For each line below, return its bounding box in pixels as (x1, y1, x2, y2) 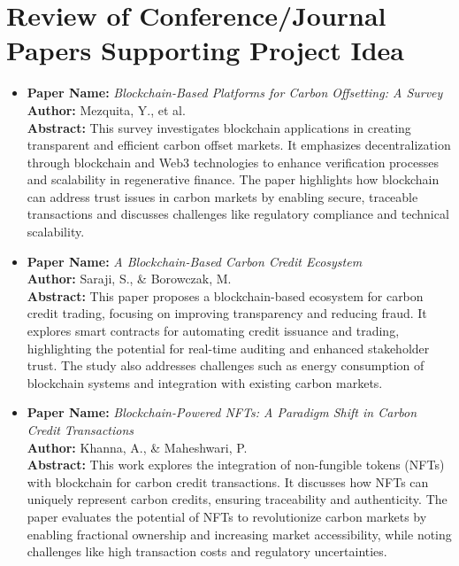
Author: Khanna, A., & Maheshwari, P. (27, 438, 248, 456)
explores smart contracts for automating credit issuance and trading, (27, 322, 400, 340)
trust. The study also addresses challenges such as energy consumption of (27, 356, 425, 375)
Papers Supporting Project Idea (6, 32, 404, 68)
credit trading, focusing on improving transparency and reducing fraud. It (27, 304, 427, 322)
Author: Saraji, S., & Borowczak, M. (27, 269, 232, 288)
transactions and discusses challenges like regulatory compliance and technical (27, 205, 449, 223)
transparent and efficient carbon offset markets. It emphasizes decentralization (27, 136, 451, 154)
